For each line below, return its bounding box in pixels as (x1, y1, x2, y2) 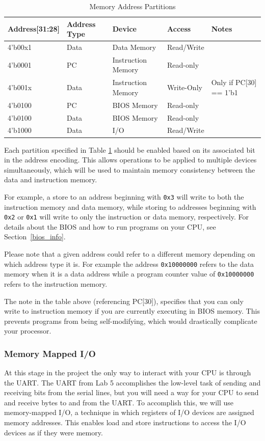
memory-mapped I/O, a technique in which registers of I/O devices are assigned (4, 407, 254, 418)
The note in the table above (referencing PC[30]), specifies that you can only (4, 295, 244, 306)
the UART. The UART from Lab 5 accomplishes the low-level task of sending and (4, 377, 261, 388)
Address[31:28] (8, 23, 60, 34)
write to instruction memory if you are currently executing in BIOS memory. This (4, 306, 260, 316)
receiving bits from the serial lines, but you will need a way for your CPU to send (4, 387, 259, 398)
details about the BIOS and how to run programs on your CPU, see (4, 221, 216, 232)
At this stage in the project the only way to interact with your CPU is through (4, 367, 251, 378)
